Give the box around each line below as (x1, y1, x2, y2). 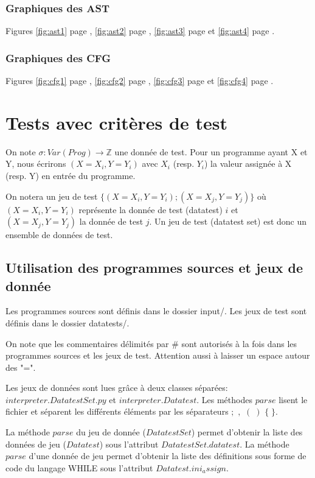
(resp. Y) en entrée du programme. (5, 169, 136, 181)
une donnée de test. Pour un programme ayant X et (114, 145, 308, 158)
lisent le (279, 393, 308, 406)
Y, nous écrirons (5, 157, 66, 170)
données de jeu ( (5, 437, 67, 450)
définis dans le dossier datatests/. (5, 316, 130, 329)
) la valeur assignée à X (204, 157, 292, 170)
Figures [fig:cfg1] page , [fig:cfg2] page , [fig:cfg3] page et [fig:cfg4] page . (5, 74, 274, 87)
